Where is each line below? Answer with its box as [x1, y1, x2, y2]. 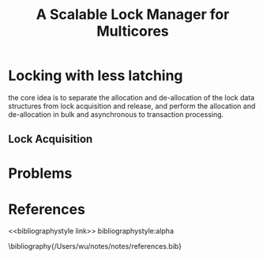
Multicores [96, 22, 170, 40]
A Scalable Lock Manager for [36, 6, 230, 24]
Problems [8, 164, 73, 182]
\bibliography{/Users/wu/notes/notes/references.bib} [8, 242, 182, 251]
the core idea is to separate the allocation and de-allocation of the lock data [8, 92, 255, 102]
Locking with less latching [8, 67, 183, 84]
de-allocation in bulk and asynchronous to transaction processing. [8, 109, 224, 119]
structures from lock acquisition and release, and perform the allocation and [8, 101, 256, 111]
